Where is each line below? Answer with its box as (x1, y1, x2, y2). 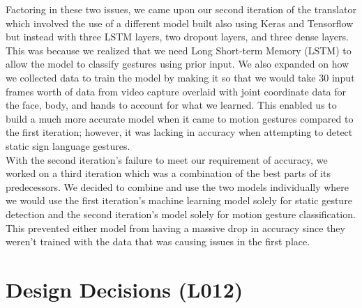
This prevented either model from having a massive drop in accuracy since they (6, 220, 345, 235)
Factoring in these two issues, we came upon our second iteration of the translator (6, 2, 356, 16)
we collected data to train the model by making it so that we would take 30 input (6, 70, 355, 84)
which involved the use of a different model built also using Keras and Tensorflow (6, 15, 354, 30)
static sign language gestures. (6, 138, 130, 153)
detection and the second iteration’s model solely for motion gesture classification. (6, 206, 356, 221)
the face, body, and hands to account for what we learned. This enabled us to (6, 98, 337, 112)
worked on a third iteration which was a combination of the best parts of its (6, 166, 331, 180)
